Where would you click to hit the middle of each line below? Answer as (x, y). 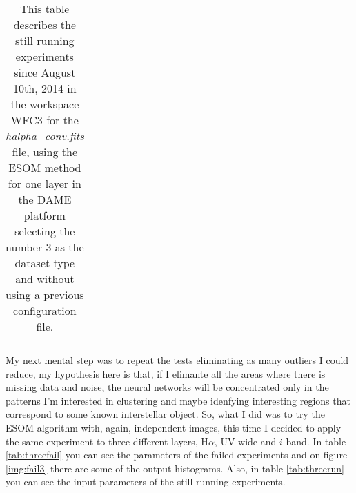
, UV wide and (245, 441)
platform (44, 215)
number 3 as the (45, 247)
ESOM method (45, 167)
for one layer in (44, 183)
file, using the (45, 152)
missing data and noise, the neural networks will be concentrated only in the (167, 387)
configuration (45, 310)
